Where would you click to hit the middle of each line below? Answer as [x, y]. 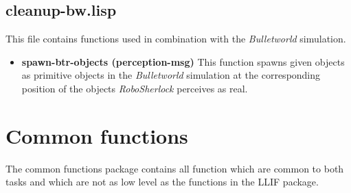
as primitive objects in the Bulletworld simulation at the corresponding [171, 75]
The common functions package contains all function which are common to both [175, 168]
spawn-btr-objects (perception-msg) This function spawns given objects [183, 61]
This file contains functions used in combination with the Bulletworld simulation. [176, 39]
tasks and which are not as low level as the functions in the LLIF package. [162, 182]
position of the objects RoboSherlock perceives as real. [135, 88]
